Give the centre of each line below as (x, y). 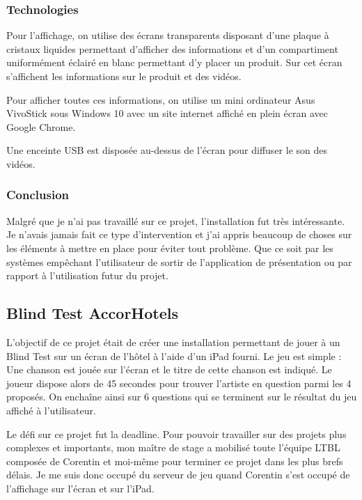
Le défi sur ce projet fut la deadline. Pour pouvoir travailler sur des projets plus (176, 433)
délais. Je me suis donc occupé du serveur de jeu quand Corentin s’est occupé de (178, 475)
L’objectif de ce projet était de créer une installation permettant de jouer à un (173, 342)
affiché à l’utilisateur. (51, 410)
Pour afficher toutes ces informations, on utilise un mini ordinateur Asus (161, 99)
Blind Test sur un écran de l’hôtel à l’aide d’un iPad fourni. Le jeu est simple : (174, 356)
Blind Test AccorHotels (93, 313)
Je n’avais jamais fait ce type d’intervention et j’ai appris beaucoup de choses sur (179, 234)
